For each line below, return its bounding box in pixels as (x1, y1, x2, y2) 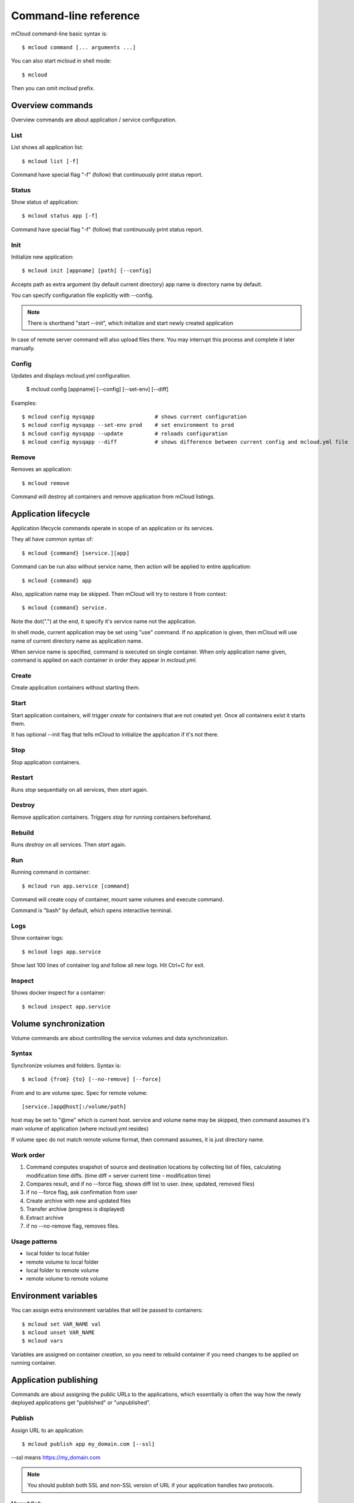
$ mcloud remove (22, 480, 70, 486)
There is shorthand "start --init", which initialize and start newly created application (27, 319, 234, 326)
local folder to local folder (26, 1250, 90, 1257)
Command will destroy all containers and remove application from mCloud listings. (11, 493, 215, 500)
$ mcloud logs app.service (22, 948, 102, 955)
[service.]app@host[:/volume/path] (22, 1103, 127, 1110)
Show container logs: (11, 934, 64, 941)
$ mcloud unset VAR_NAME (22, 1329, 95, 1336)
